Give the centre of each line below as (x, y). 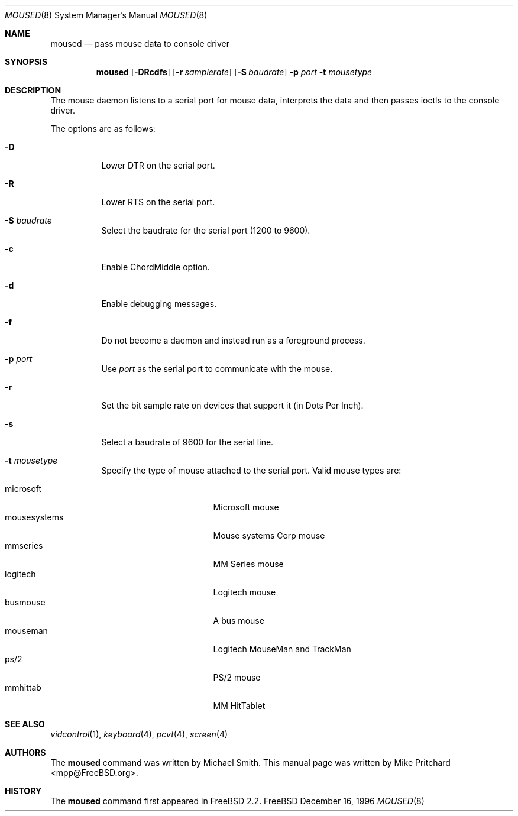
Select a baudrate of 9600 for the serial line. (187, 442)
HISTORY (23, 791)
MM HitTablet (239, 706)
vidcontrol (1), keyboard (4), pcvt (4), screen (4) (139, 734)
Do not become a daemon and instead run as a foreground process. (233, 340)
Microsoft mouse (246, 507)
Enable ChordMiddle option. (156, 267)
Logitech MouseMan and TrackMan (282, 649)
